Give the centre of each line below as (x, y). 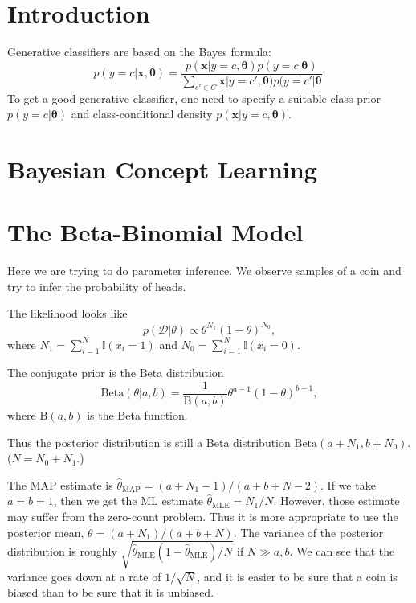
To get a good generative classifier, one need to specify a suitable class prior (194, 98)
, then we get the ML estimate (128, 500)
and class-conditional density (142, 114)
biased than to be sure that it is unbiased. (111, 592)
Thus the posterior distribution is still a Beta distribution (149, 442)
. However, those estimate (336, 500)
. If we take (348, 484)
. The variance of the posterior (308, 532)
